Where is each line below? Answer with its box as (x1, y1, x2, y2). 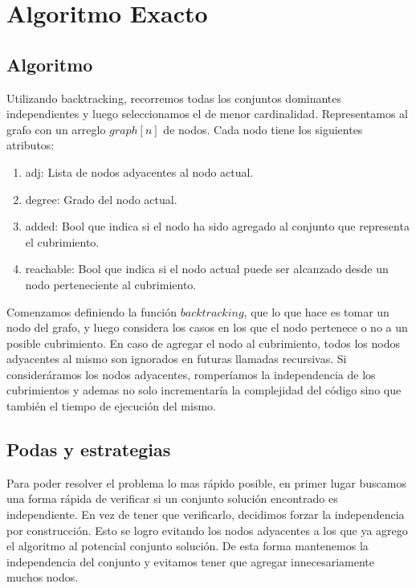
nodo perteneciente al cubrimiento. (25, 276, 197, 292)
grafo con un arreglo (6, 120, 106, 137)
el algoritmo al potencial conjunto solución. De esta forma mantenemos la (6, 537, 369, 554)
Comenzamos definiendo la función (6, 303, 177, 320)
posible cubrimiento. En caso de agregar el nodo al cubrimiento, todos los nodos (6, 334, 400, 351)
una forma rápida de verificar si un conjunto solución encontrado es (6, 490, 338, 507)
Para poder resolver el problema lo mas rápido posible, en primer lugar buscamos (6, 474, 406, 491)
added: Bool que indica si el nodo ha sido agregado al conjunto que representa (25, 218, 410, 235)
